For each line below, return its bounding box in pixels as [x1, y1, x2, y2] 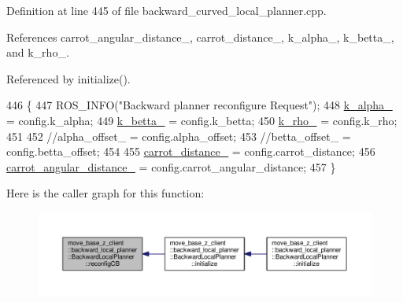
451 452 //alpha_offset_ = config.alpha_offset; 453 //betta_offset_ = [6, 127, 351, 144]
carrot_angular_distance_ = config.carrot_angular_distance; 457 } [6, 158, 336, 175]
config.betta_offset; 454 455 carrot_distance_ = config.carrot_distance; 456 [6, 143, 375, 160]
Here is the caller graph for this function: [6, 185, 205, 201]
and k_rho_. [6, 44, 69, 61]
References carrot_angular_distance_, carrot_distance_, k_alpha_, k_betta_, [6, 28, 394, 45]
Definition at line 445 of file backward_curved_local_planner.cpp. [6, 2, 327, 18]
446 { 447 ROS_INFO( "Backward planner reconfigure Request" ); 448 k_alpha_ [6, 97, 393, 113]
